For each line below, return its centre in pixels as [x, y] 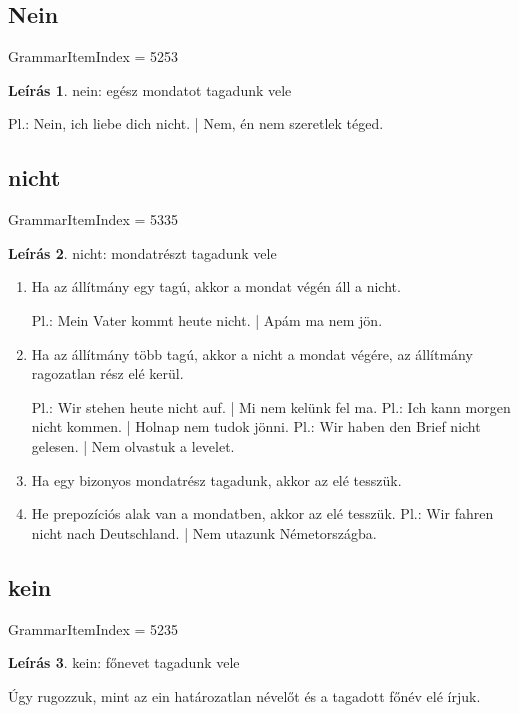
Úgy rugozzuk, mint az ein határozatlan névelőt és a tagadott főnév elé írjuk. [244, 695]
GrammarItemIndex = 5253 [93, 56]
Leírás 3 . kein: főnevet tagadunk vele [124, 662]
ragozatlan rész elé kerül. [107, 373]
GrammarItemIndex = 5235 [93, 628]
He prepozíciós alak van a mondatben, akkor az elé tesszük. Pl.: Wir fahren [262, 513]
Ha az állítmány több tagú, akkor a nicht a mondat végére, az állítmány [252, 353]
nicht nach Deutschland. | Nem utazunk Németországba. [204, 532]
